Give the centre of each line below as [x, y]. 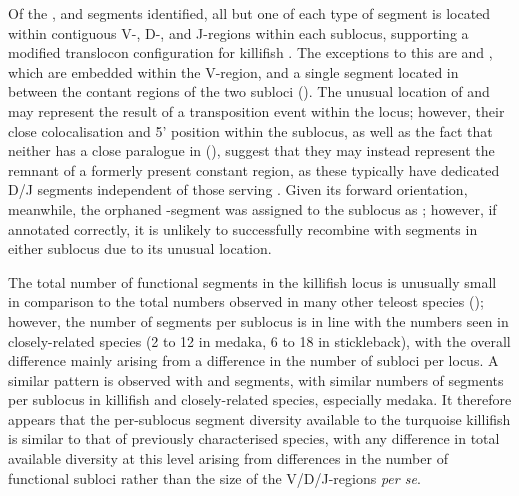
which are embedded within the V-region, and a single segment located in [233, 71]
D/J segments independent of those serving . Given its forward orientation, [238, 189]
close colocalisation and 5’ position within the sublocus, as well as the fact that [250, 130]
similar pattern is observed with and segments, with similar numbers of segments [256, 379]
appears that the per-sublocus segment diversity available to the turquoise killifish [259, 418]
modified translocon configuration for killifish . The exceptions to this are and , [250, 52]
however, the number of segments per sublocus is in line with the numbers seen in [258, 320]
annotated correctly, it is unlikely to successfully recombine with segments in [243, 228]
